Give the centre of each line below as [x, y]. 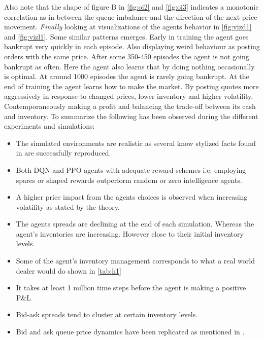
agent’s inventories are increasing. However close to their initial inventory [130, 233]
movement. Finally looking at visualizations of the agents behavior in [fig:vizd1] [128, 27]
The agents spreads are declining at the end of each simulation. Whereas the [135, 224]
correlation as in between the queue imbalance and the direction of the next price [131, 16]
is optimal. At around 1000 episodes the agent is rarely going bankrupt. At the [127, 76]
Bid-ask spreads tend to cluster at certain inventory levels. [107, 314]
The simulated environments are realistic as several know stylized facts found [136, 143]
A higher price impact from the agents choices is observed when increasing [132, 197]
